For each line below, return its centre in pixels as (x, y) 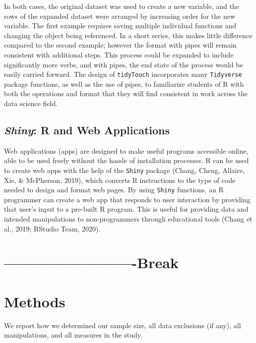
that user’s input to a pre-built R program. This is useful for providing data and (126, 209)
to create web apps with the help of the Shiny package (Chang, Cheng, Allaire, (125, 170)
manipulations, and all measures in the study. (73, 335)
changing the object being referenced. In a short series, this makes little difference (128, 35)
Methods (35, 301)
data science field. (31, 103)
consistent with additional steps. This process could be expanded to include (119, 54)
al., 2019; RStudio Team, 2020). (52, 228)
